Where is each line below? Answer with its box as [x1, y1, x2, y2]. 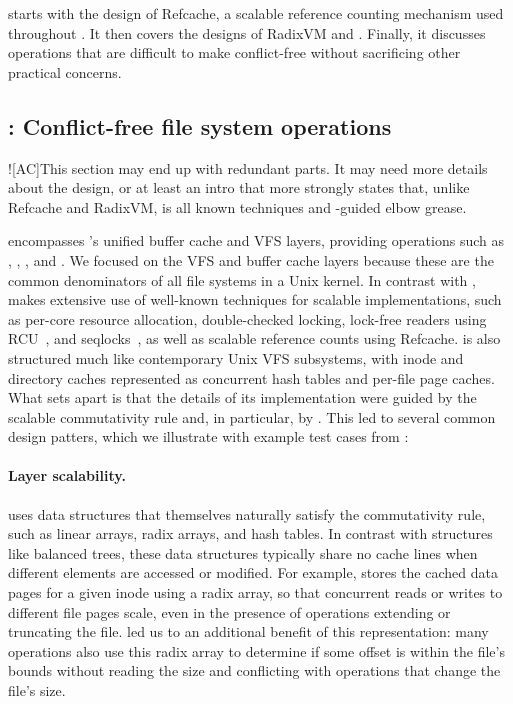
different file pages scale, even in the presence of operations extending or [8, 601, 451, 622]
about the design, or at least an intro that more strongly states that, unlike [8, 177, 470, 198]
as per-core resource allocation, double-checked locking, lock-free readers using [8, 308, 487, 329]
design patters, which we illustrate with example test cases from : [8, 426, 409, 447]
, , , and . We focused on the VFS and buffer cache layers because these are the [8, 249, 494, 270]
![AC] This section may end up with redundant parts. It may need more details [8, 157, 488, 178]
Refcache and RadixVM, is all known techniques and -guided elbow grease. [8, 196, 467, 217]
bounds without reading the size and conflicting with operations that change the [8, 660, 501, 681]
